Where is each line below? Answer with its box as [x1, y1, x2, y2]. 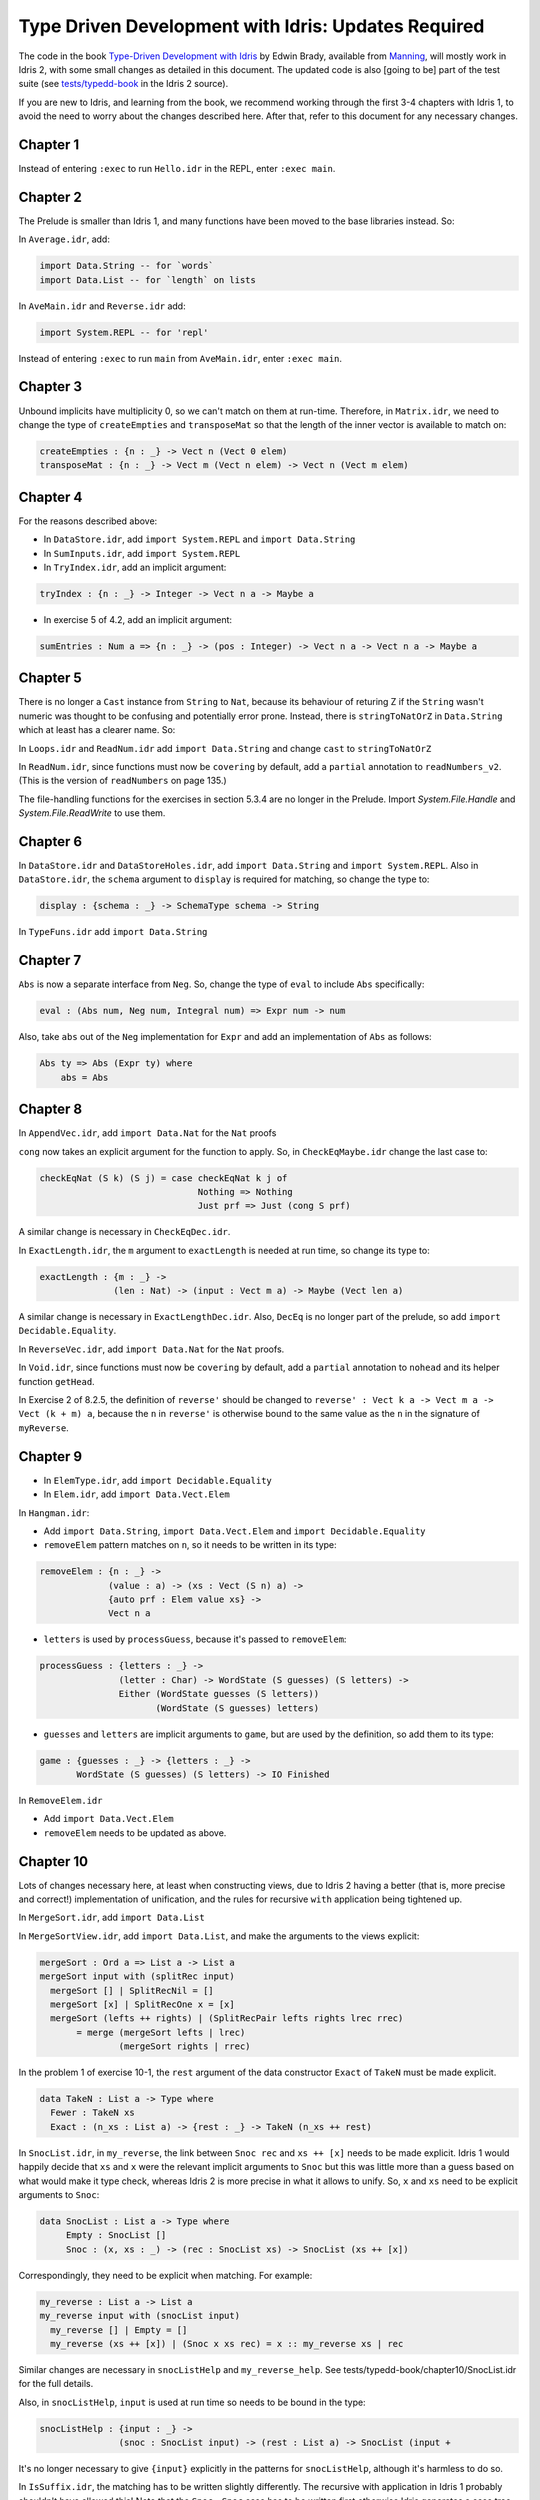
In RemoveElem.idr [18, 1794, 103, 1806]
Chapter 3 [18, 378, 83, 395]
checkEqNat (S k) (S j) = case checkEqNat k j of [39, 1172, 288, 1184]
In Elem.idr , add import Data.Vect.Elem [43, 1488, 230, 1500]
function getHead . [18, 1375, 95, 1387]
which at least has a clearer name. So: [18, 724, 176, 736]
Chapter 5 [18, 670, 82, 687]
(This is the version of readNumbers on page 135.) [18, 775, 227, 787]
